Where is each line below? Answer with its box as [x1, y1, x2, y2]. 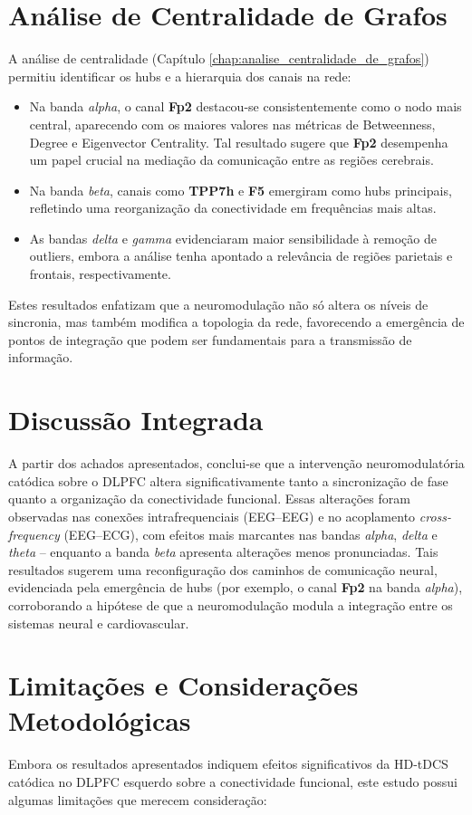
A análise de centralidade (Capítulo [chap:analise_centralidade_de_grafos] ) [8, 49, 429, 68]
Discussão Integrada [8, 401, 264, 438]
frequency [8, 524, 60, 543]
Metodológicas [8, 702, 191, 739]
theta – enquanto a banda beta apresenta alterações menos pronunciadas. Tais [8, 542, 438, 561]
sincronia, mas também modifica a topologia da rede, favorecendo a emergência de [8, 312, 465, 331]
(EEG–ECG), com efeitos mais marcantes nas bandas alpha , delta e [63, 524, 438, 543]
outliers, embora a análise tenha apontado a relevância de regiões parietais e [29, 246, 453, 265]
